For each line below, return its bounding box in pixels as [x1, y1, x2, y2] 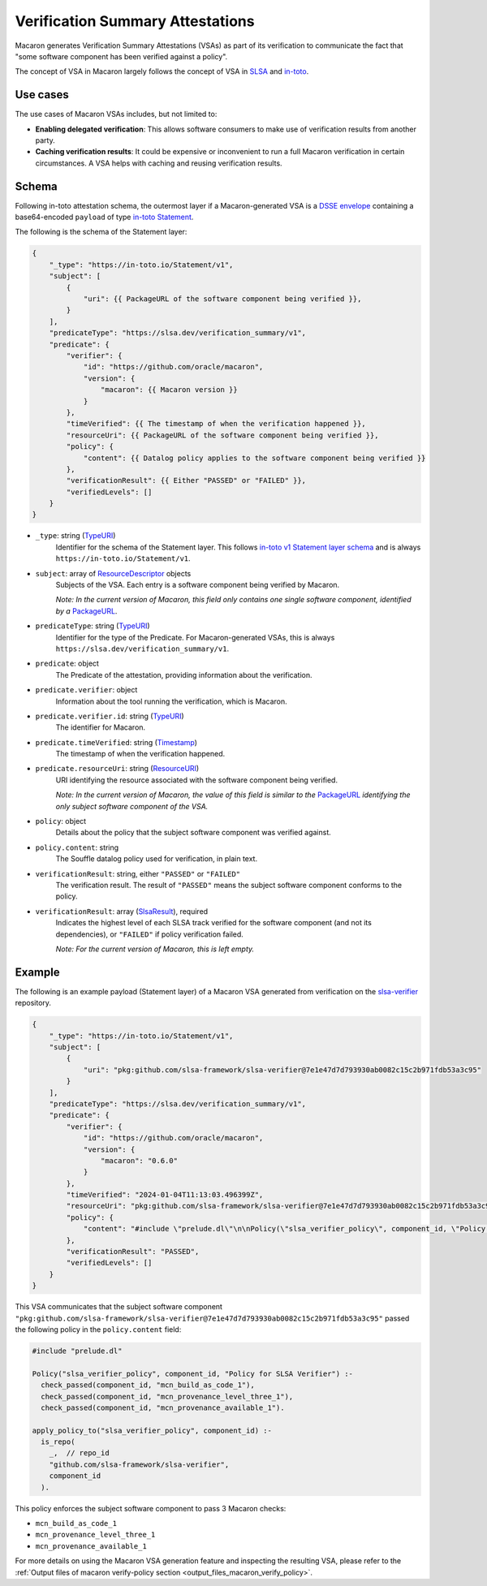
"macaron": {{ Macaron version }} [100, 386, 239, 394]
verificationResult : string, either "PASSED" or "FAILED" [35, 868, 241, 878]
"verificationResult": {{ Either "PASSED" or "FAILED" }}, [66, 476, 307, 485]
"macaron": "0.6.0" [100, 1156, 179, 1165]
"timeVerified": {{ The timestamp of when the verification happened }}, [66, 419, 367, 429]
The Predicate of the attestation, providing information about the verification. [55, 670, 312, 679]
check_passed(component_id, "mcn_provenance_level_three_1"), [41, 1392, 294, 1401]
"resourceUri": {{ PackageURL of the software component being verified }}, [66, 430, 379, 440]
